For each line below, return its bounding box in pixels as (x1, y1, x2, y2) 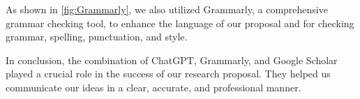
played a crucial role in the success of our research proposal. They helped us (6, 66, 331, 81)
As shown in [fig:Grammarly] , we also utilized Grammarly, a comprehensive (6, 2, 328, 16)
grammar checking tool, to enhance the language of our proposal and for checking (6, 15, 354, 30)
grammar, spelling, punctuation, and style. (6, 29, 188, 44)
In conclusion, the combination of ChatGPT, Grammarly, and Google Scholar (6, 52, 338, 67)
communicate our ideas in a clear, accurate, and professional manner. (6, 79, 301, 94)
